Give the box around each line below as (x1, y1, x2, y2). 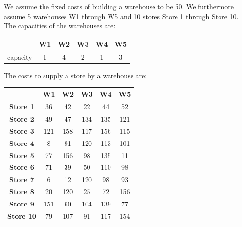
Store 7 (9, 174, 34, 185)
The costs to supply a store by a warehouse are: (4, 70, 147, 81)
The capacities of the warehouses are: (4, 21, 116, 31)
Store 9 (9, 198, 34, 208)
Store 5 (9, 150, 34, 160)
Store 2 (9, 114, 34, 124)
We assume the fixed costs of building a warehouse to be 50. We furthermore (4, 1, 234, 11)
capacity (7, 52, 32, 62)
